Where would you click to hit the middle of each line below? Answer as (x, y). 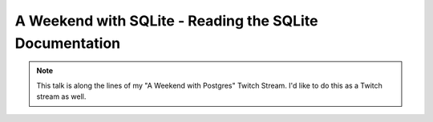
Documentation (68, 43)
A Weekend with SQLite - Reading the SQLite (166, 21)
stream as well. (61, 96)
